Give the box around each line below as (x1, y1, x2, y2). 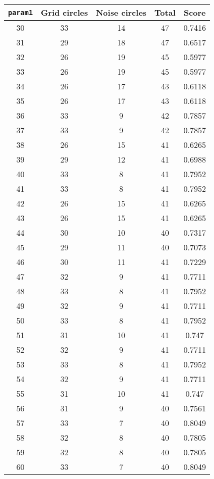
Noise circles (96, 7, 147, 18)
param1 (8, 8, 33, 17)
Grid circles (41, 7, 88, 18)
